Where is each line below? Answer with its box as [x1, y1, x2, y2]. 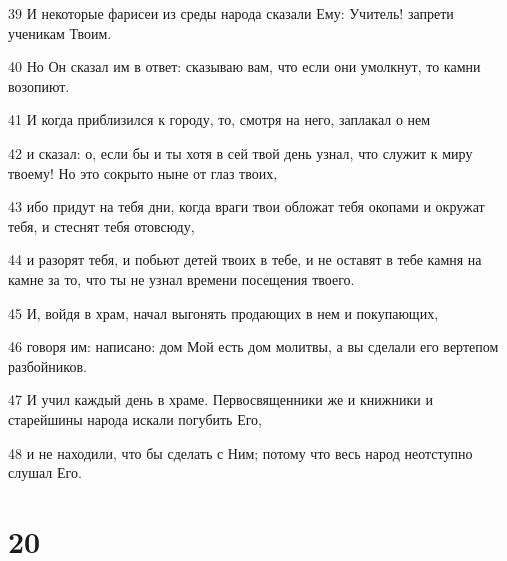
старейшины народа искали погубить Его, [8, 408, 262, 429]
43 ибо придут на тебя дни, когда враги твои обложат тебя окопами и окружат [8, 196, 485, 217]
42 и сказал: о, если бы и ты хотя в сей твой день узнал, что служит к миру [8, 142, 473, 163]
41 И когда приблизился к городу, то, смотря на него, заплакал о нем [8, 109, 431, 130]
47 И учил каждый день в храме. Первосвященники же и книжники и [8, 389, 433, 410]
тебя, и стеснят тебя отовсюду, [8, 215, 195, 236]
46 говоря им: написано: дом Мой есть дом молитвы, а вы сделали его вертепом [8, 336, 499, 357]
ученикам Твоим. [8, 22, 112, 43]
